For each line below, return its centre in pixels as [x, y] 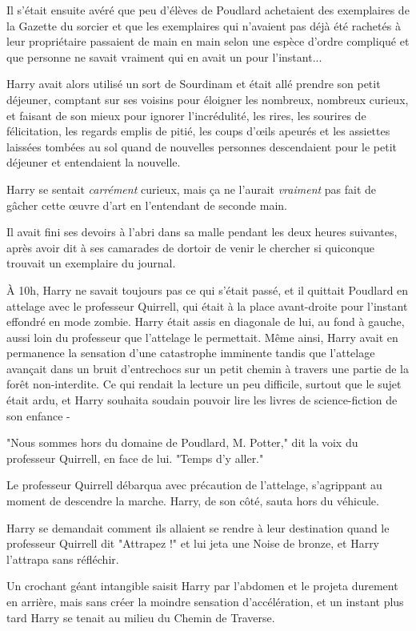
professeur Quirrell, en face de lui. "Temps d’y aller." [135, 458]
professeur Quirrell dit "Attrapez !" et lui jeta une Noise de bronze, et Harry [193, 543]
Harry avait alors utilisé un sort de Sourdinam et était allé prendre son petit [194, 84]
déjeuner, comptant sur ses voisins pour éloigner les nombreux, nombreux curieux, [208, 99]
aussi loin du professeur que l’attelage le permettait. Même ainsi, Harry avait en [202, 337]
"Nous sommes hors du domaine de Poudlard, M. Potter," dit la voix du [182, 442]
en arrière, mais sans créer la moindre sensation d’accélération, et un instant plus [205, 601]
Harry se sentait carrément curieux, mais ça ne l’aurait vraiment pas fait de [192, 189]
